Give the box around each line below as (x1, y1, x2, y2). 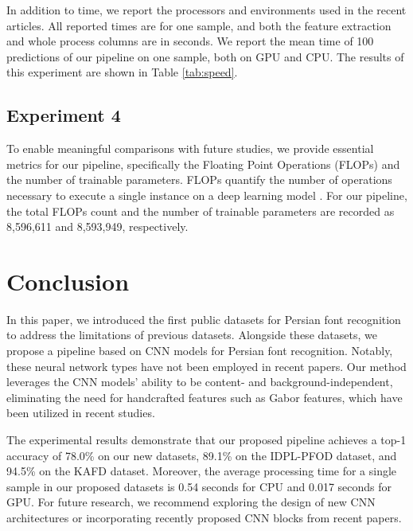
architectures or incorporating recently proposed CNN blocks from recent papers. (6, 509, 402, 525)
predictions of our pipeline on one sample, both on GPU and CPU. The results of (6, 48, 404, 64)
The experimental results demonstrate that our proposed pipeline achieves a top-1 (6, 431, 407, 448)
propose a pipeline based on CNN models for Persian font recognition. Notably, (6, 342, 393, 359)
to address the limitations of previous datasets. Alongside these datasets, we (6, 326, 377, 343)
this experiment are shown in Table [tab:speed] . (6, 64, 238, 80)
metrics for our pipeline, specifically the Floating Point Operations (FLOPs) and (6, 155, 400, 172)
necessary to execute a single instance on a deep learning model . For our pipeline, (6, 186, 407, 203)
